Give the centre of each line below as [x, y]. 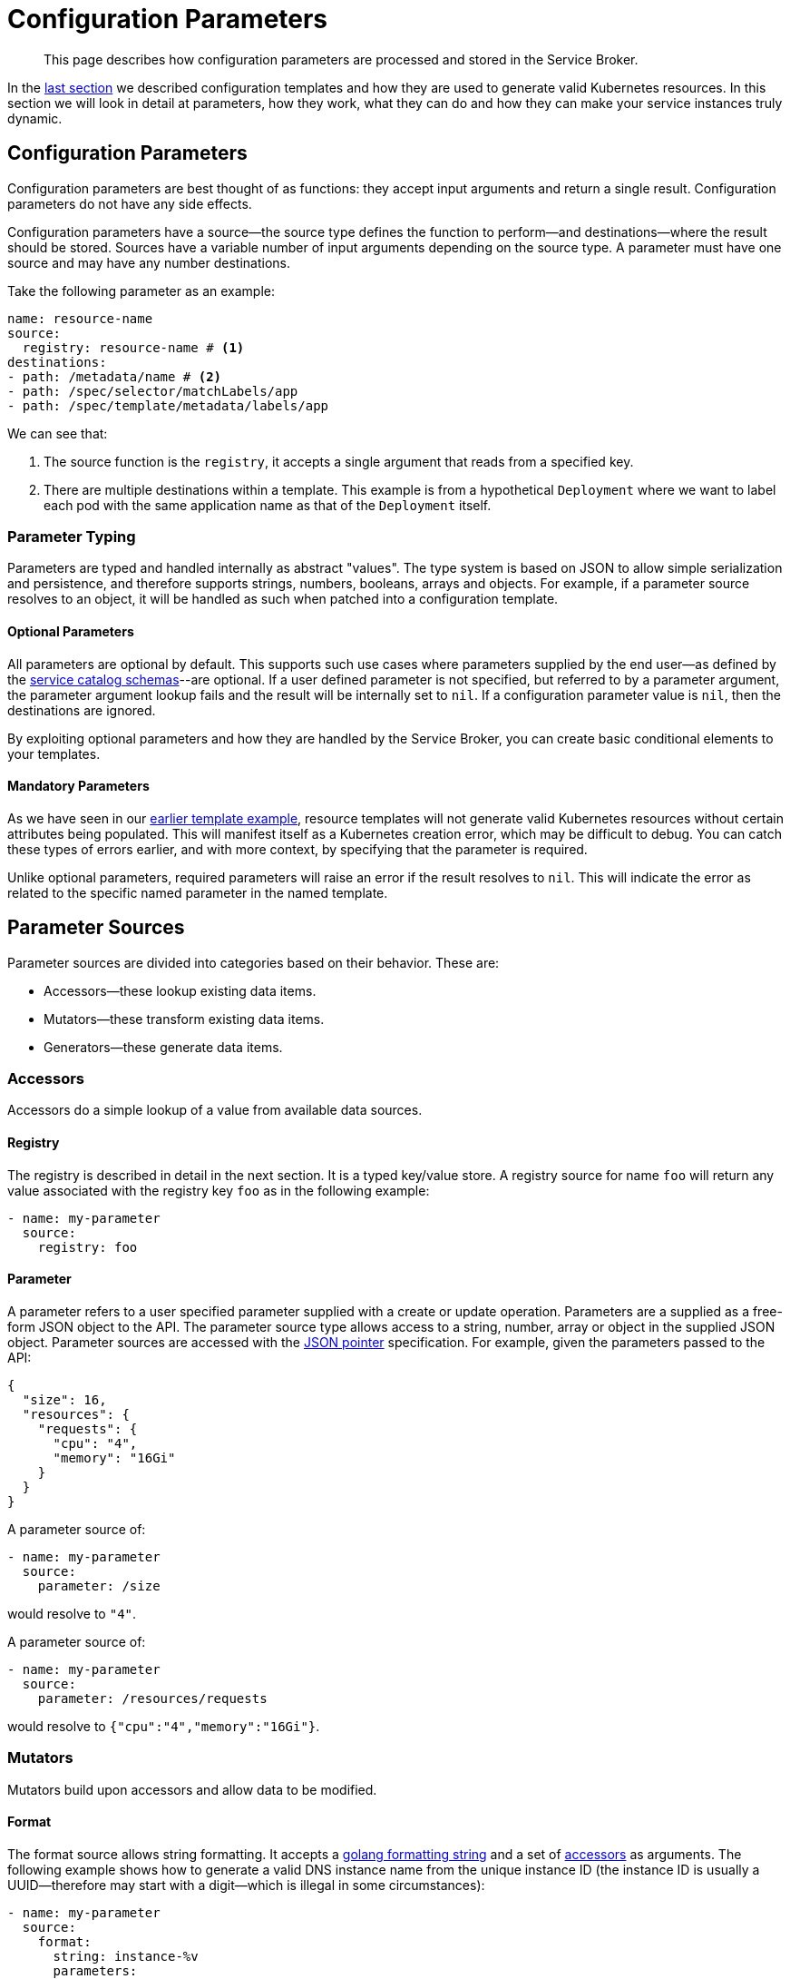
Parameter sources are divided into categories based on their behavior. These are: [254, 962]
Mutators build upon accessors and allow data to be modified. [192, 1789]
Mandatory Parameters [78, 786]
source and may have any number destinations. [149, 262]
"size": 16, [64, 1399]
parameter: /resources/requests [152, 1698]
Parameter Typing [72, 536]
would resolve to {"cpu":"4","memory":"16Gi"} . [164, 1726]
